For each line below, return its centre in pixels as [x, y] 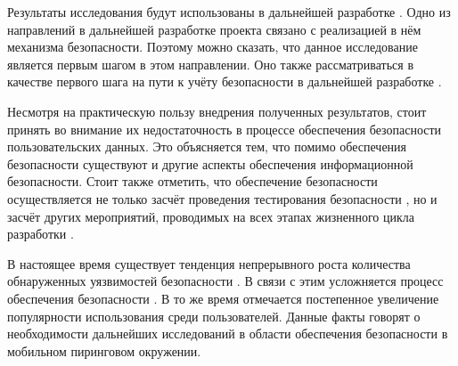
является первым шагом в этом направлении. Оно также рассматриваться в [211, 64]
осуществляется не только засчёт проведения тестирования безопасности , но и [222, 198]
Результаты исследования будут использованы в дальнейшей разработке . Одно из [229, 12]
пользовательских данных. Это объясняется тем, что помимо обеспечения [207, 146]
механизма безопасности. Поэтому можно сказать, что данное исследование [213, 47]
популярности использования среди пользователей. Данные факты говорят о [214, 316]
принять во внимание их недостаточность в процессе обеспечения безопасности [225, 129]
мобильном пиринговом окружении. [104, 350]
